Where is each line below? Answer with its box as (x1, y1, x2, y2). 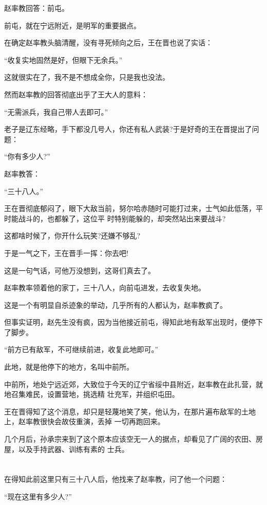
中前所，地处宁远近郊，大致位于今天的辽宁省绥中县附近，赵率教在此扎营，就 (4, 378, 263, 389)
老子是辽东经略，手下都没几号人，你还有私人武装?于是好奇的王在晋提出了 (4, 124, 252, 134)
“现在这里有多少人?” (4, 491, 72, 501)
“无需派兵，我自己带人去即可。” (4, 106, 108, 117)
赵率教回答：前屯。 (4, 3, 69, 13)
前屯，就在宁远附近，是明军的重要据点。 (4, 20, 141, 30)
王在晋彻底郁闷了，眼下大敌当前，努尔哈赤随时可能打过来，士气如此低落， (4, 203, 256, 214)
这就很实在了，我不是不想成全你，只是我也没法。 (4, 72, 169, 82)
